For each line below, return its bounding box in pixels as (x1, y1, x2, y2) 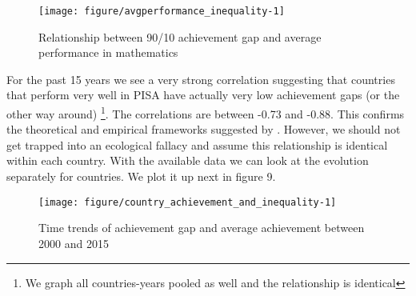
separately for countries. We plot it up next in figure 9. (6, 168, 276, 185)
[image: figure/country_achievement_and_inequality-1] (38, 196, 337, 208)
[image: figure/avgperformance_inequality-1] (38, 6, 285, 17)
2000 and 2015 (38, 234, 109, 251)
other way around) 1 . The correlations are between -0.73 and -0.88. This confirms (6, 103, 405, 122)
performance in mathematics (38, 44, 178, 61)
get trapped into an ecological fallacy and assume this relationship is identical (6, 136, 388, 153)
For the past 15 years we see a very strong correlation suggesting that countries (6, 70, 395, 87)
